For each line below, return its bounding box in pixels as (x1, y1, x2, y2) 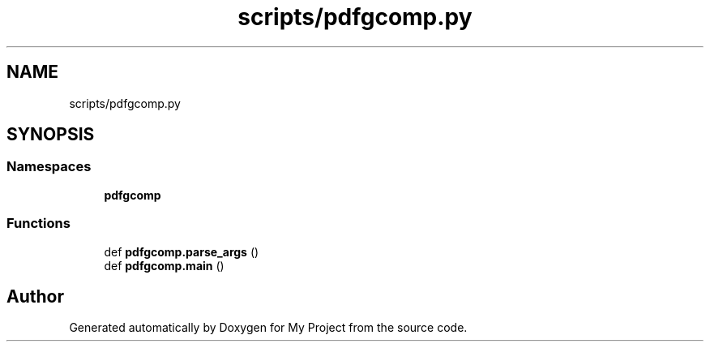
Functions (6, 215, 71, 232)
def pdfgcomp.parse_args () (104, 244, 259, 259)
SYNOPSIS (6, 124, 95, 145)
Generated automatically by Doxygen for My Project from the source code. (69, 320, 468, 335)
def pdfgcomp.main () (104, 258, 225, 273)
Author (6, 286, 64, 307)
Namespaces (6, 158, 92, 175)
